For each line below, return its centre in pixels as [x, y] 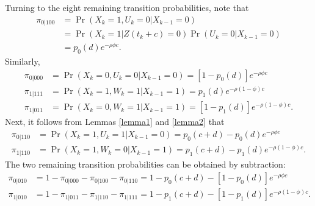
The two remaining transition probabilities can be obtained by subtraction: [145, 164]
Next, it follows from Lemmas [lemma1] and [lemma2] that [115, 122]
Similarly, [23, 61]
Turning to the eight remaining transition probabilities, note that [127, 7]
